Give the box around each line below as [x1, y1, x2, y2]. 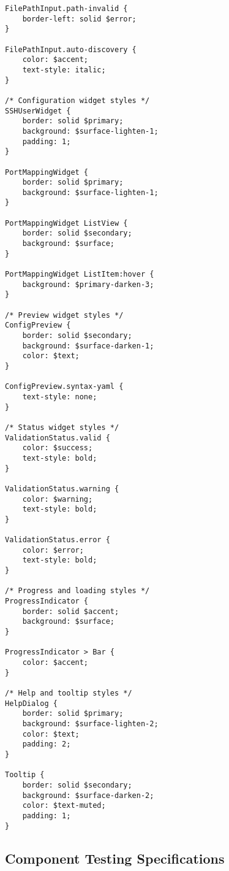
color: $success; [22, 443, 93, 453]
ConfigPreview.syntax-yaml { [5, 382, 124, 391]
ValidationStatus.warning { [5, 484, 119, 493]
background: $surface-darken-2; [22, 791, 154, 800]
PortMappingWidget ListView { [5, 218, 128, 228]
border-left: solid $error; [22, 14, 137, 23]
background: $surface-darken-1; [22, 341, 154, 350]
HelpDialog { [5, 699, 58, 708]
